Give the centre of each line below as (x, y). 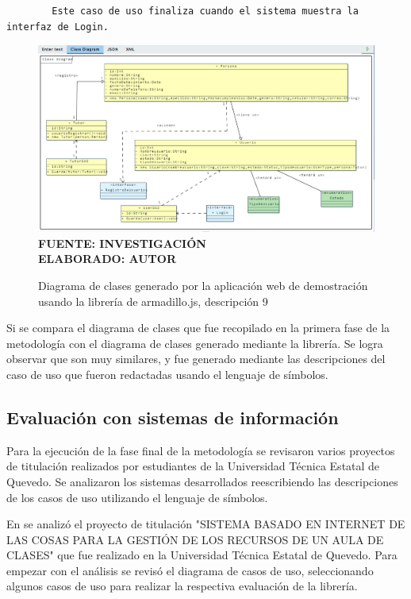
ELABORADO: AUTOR (107, 259)
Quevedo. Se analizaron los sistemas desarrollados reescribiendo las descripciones (202, 481)
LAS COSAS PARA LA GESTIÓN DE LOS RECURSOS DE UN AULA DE (195, 539)
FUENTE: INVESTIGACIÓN (122, 243)
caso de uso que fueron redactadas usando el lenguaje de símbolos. (167, 374)
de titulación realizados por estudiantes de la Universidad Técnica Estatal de (193, 466)
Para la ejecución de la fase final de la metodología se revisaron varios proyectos (201, 450)
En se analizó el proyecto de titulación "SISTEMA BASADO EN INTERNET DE (206, 524)
